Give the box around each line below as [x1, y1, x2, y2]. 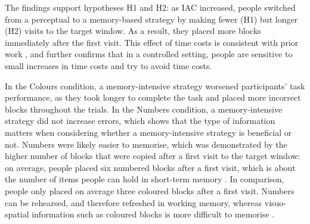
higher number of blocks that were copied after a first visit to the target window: [5, 150, 300, 162]
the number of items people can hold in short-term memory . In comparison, [5, 173, 284, 185]
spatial [5, 208, 29, 220]
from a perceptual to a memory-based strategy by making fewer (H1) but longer [5, 13, 298, 25]
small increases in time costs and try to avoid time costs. [5, 59, 212, 71]
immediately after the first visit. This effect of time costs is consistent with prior [5, 36, 299, 48]
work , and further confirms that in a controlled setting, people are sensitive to [5, 48, 293, 60]
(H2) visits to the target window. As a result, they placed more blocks [5, 24, 261, 37]
